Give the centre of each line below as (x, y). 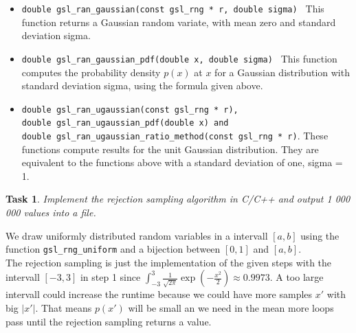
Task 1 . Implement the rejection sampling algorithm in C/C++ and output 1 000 (178, 199)
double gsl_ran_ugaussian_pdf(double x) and (125, 123)
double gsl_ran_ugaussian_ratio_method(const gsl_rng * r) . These (175, 135)
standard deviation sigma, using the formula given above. (142, 85)
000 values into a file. (51, 213)
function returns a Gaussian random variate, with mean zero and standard (179, 22)
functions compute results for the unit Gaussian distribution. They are (170, 149)
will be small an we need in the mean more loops (231, 308)
